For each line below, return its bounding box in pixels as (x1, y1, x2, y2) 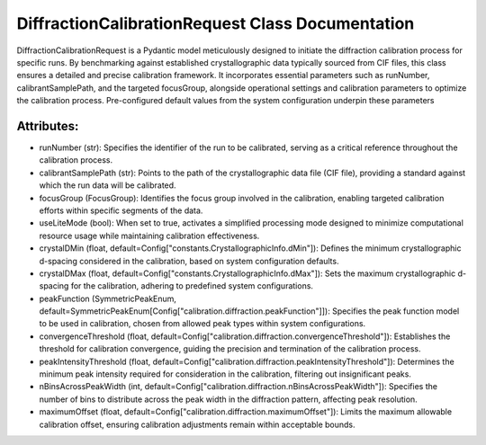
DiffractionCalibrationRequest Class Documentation (16, 13, 415, 33)
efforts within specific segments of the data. (39, 205, 203, 216)
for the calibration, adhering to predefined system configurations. (70, 280, 314, 291)
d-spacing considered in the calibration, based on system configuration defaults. (39, 255, 339, 266)
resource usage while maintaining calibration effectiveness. (39, 230, 260, 241)
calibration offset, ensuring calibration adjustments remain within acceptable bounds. (39, 419, 355, 430)
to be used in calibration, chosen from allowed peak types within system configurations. (39, 318, 366, 329)
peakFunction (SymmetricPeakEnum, (39, 293, 177, 304)
